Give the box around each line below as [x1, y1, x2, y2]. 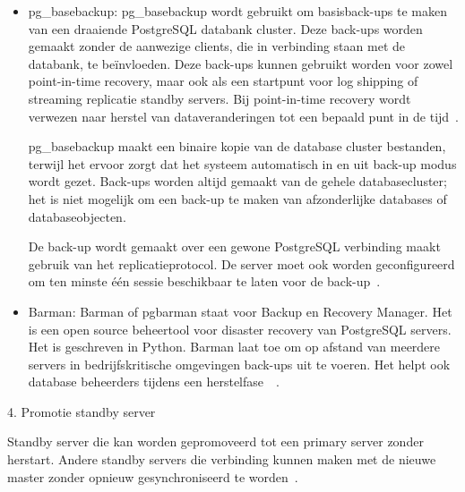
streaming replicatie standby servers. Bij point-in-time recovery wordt [28, 89, 411, 107]
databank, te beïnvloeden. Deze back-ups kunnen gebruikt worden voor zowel [28, 54, 453, 72]
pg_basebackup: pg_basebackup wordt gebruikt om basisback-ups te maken [28, 2, 447, 20]
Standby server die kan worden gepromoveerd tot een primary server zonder [7, 432, 424, 451]
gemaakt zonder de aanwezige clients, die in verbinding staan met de [28, 37, 405, 55]
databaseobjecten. [28, 207, 126, 225]
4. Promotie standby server [7, 402, 156, 420]
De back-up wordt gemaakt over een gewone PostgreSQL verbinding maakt [28, 237, 441, 256]
